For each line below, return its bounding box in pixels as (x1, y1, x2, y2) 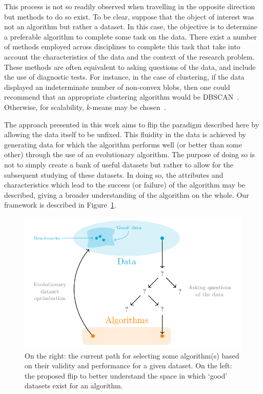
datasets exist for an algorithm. (25, 380, 123, 391)
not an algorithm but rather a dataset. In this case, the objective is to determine (4, 21, 257, 32)
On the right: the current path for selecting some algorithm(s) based (25, 350, 239, 361)
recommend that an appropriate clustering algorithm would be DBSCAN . (4, 91, 239, 102)
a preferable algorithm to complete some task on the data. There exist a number (4, 31, 257, 42)
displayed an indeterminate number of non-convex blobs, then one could (4, 81, 230, 92)
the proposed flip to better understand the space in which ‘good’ (25, 370, 228, 381)
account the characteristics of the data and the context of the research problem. (4, 51, 255, 62)
